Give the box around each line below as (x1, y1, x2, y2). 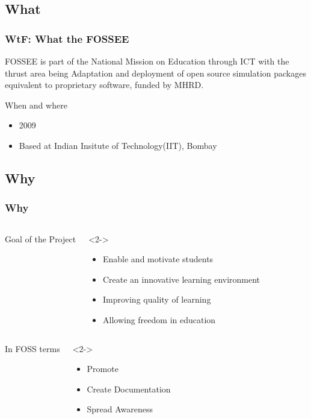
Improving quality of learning (102, 293, 211, 306)
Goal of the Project (5, 232, 76, 245)
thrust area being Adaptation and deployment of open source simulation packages (5, 66, 306, 79)
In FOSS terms (5, 342, 60, 354)
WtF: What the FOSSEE (5, 31, 129, 46)
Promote (87, 362, 119, 375)
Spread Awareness (87, 403, 153, 415)
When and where (5, 98, 67, 111)
